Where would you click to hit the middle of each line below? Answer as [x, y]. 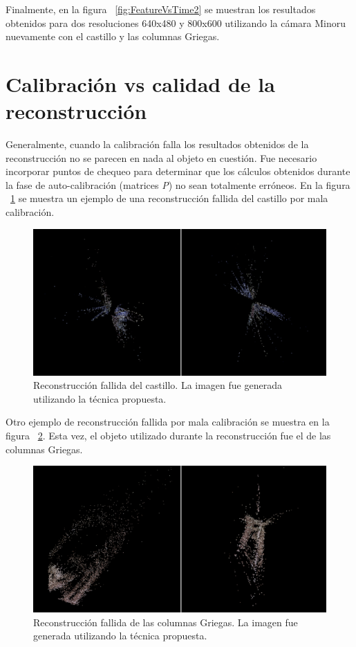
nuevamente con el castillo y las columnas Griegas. [113, 36]
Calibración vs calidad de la [140, 83]
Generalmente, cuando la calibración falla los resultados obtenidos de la [157, 144]
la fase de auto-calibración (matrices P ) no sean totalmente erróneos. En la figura [178, 184]
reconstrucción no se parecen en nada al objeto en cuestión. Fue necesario [161, 157]
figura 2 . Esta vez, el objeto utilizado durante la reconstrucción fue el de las [168, 436]
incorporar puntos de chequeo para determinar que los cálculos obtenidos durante [178, 171]
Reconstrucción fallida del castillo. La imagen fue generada [158, 385]
